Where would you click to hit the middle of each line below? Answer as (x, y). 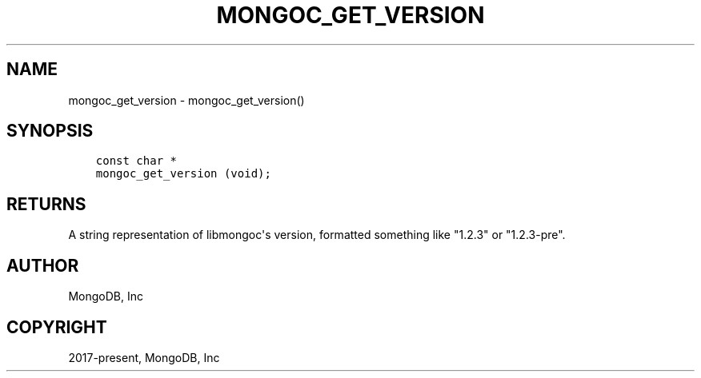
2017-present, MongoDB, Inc (144, 357)
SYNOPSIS (50, 131)
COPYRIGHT (57, 327)
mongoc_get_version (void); (183, 174)
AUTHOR (43, 265)
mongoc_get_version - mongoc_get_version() (186, 100)
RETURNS (46, 204)
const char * (136, 161)
